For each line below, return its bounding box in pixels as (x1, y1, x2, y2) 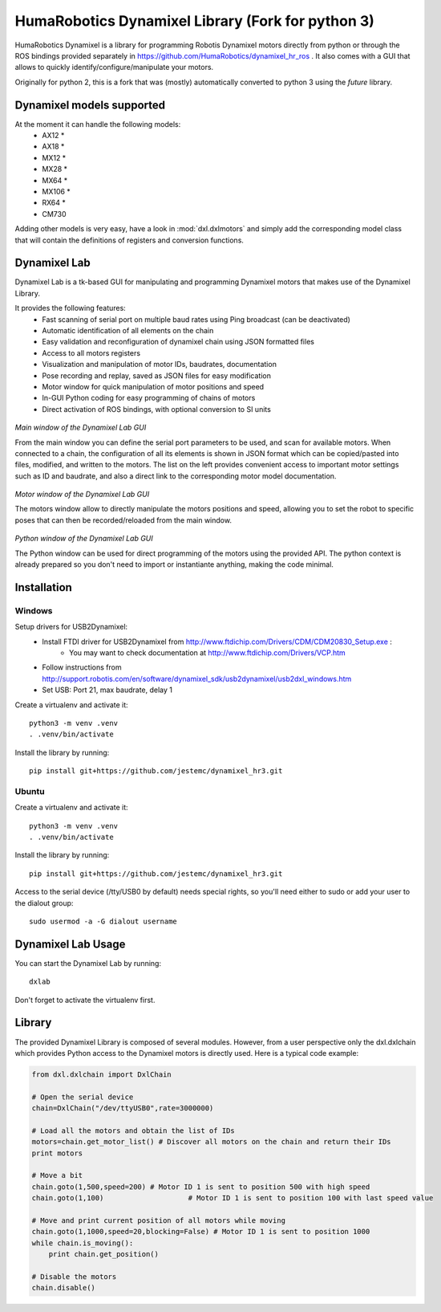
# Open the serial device (31, 1092, 134, 1102)
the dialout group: (14, 898, 74, 907)
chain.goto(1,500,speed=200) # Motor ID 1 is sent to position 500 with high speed (31, 1182, 370, 1192)
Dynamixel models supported (14, 98, 166, 112)
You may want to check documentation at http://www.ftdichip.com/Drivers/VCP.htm (69, 647, 346, 658)
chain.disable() (31, 1283, 96, 1293)
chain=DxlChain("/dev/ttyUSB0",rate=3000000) (31, 1104, 214, 1113)
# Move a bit (31, 1171, 83, 1180)
